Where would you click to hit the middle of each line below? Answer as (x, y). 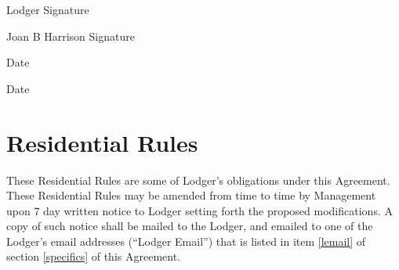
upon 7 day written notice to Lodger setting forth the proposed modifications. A (199, 210)
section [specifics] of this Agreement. (93, 256)
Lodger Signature (48, 9)
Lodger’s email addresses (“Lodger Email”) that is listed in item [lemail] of (186, 241)
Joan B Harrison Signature (71, 36)
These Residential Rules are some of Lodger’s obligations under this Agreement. (198, 180)
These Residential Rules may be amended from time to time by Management (191, 195)
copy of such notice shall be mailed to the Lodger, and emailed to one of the (190, 226)
